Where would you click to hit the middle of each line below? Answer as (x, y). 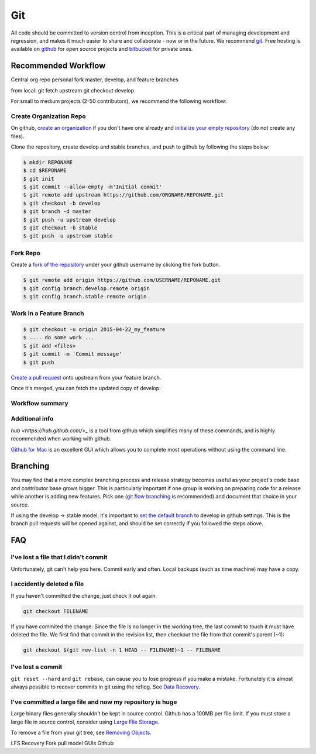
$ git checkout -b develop (62, 203)
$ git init (39, 179)
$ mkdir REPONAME (48, 162)
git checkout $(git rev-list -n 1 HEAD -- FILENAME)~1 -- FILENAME (122, 650)
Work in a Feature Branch (47, 314)
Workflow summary (39, 403)
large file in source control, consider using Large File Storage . (85, 722)
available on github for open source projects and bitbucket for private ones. (102, 49)
